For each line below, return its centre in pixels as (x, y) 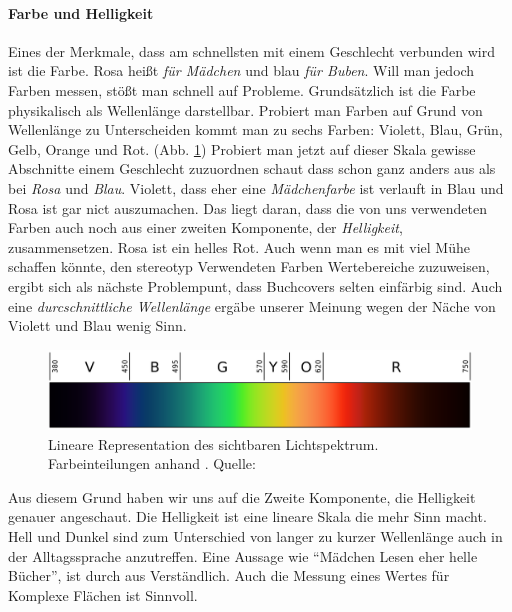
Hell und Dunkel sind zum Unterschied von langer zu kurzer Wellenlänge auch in (255, 536)
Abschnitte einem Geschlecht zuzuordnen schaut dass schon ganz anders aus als (252, 168)
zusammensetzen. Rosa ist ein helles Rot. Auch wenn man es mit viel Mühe (239, 246)
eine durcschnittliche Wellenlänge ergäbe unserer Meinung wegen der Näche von (252, 305)
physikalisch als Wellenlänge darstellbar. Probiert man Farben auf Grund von (245, 109)
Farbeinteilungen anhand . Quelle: (152, 463)
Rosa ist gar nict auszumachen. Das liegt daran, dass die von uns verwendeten (247, 207)
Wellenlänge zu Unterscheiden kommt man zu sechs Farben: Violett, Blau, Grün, (255, 129)
